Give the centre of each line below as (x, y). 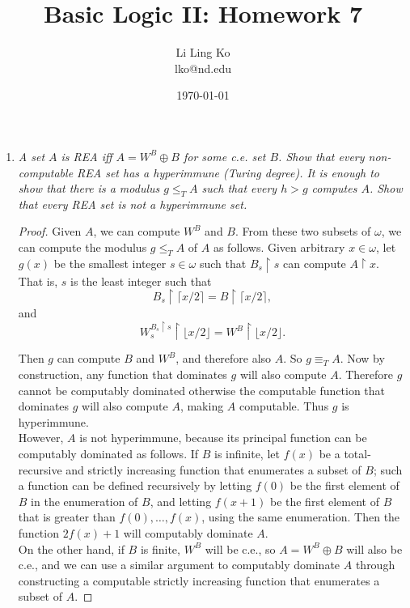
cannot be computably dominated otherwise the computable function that (202, 390)
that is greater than (67, 517)
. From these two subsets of (303, 231)
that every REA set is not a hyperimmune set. (133, 204)
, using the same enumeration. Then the (301, 517)
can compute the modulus (82, 247)
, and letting (181, 501)
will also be (374, 548)
